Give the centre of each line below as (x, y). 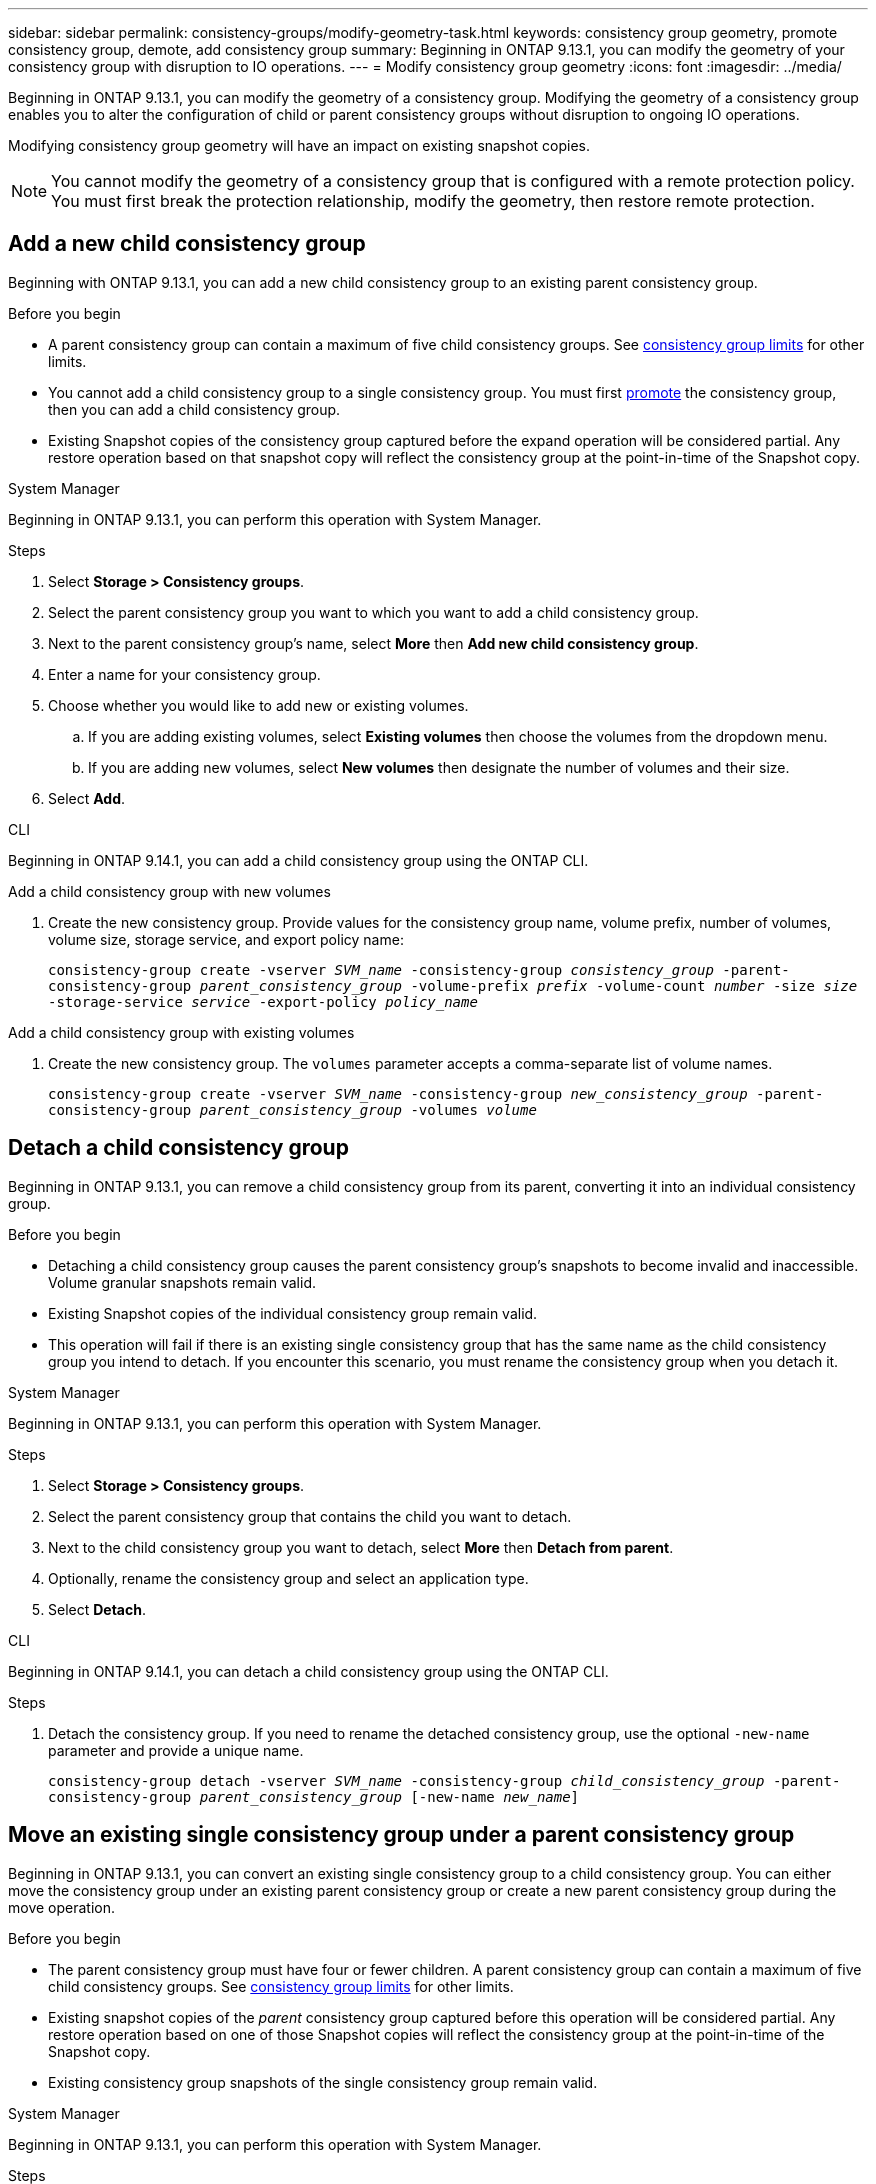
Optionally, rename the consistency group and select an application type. (288, 1578)
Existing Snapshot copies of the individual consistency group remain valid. (293, 1313)
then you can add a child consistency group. (194, 409)
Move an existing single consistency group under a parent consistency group (401, 1835)
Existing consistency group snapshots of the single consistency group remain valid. (323, 2082)
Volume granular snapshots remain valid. (182, 1282)
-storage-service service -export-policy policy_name (263, 1001)
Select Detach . (97, 1609)
